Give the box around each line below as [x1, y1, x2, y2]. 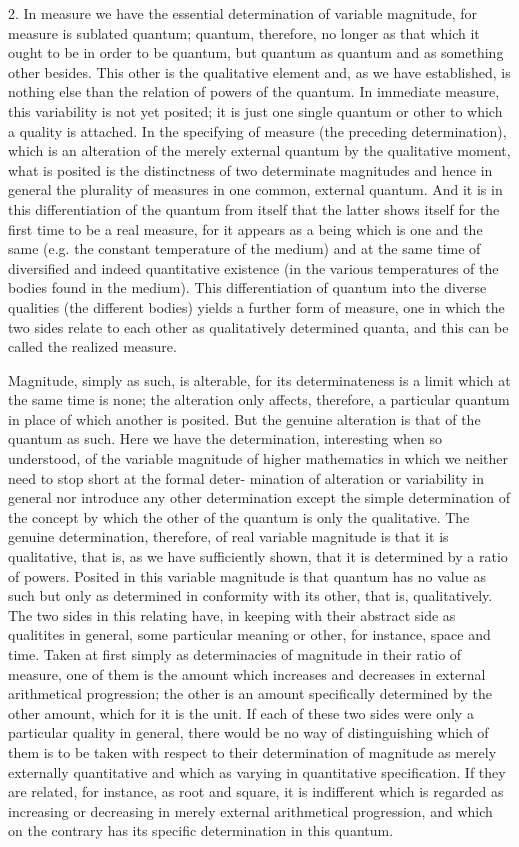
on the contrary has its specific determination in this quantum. [8, 820, 394, 841]
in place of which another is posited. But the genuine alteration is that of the [8, 408, 481, 429]
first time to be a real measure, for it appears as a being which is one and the [8, 218, 483, 239]
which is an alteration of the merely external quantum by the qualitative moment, [8, 140, 511, 161]
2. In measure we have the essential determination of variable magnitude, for [8, 3, 477, 23]
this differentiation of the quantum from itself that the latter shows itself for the [8, 198, 500, 219]
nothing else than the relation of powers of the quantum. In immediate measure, [8, 81, 500, 102]
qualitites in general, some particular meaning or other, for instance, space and [8, 624, 491, 645]
